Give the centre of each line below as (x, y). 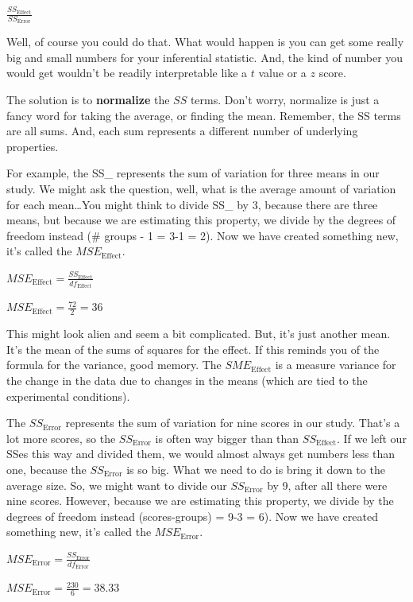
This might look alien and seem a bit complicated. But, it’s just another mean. (199, 334)
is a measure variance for (336, 365)
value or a (282, 73)
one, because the (46, 469)
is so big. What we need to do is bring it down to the (256, 469)
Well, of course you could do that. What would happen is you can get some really (205, 42)
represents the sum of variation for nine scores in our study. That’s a (233, 423)
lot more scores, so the (61, 438)
